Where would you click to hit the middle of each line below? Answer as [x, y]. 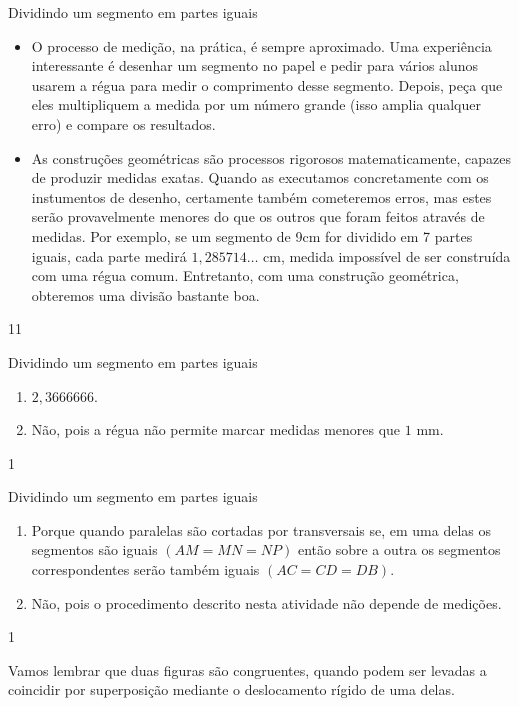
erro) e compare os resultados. [123, 123]
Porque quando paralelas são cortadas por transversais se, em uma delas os [261, 529]
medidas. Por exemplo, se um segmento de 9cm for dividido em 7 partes [252, 235]
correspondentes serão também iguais [145, 569]
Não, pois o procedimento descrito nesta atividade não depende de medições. [266, 602]
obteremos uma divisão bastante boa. [145, 294]
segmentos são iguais [94, 549]
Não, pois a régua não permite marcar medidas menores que [216, 429]
